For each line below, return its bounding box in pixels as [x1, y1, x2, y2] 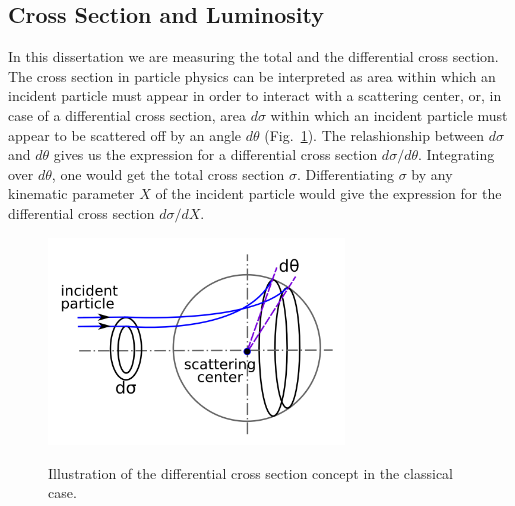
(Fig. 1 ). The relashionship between [264, 124, 485, 145]
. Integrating [418, 144, 495, 165]
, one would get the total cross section [51, 163, 285, 184]
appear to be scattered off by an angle [8, 124, 242, 145]
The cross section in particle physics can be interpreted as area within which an [8, 65, 496, 86]
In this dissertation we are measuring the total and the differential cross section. [8, 46, 499, 67]
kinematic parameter [8, 183, 135, 204]
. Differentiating [296, 163, 394, 184]
